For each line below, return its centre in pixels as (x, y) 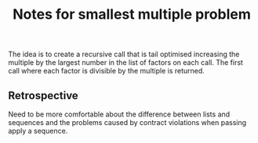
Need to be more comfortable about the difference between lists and (119, 114)
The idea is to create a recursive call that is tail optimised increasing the (124, 54)
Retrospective (43, 95)
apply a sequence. (38, 131)
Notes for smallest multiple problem (132, 14)
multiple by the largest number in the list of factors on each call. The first (125, 63)
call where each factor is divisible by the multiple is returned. (107, 71)
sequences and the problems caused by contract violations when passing (127, 122)
